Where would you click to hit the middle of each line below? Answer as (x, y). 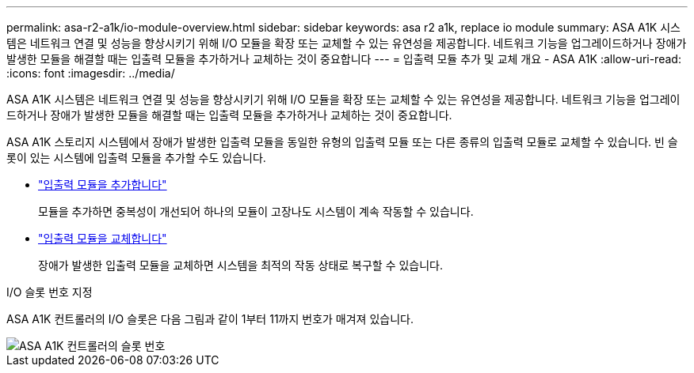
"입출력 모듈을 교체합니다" (103, 238)
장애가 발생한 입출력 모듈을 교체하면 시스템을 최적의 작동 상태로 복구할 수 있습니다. (241, 265)
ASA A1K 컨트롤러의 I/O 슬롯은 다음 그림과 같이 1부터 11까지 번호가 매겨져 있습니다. (210, 319)
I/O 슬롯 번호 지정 (50, 292)
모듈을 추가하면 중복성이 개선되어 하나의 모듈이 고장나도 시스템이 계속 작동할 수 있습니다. (256, 211)
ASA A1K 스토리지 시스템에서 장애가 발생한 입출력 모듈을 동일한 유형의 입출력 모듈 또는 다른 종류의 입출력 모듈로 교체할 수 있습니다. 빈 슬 (342, 142)
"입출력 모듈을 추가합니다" (103, 185)
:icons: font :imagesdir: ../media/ (91, 73)
